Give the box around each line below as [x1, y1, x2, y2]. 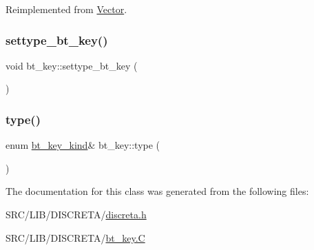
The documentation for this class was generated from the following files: [6, 184, 309, 198]
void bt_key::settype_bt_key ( [6, 58, 138, 72]
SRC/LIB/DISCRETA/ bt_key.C [6, 230, 145, 244]
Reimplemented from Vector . [6, 2, 127, 16]
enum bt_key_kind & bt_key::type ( [6, 138, 160, 152]
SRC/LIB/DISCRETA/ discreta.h [6, 207, 147, 221]
